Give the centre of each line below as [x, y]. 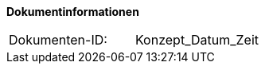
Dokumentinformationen [73, 12]
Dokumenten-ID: [58, 40]
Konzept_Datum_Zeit [197, 40]
